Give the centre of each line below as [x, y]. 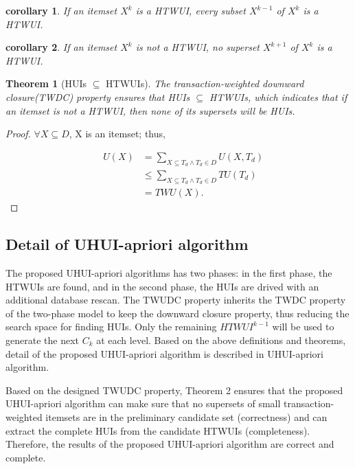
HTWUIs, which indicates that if [278, 96]
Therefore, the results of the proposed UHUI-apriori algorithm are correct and [170, 444]
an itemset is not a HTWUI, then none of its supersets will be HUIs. [150, 110]
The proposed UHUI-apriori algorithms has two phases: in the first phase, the [169, 273]
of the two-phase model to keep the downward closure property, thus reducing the [177, 313]
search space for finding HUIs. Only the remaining [111, 327]
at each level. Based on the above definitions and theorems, [221, 340]
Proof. [18, 134]
